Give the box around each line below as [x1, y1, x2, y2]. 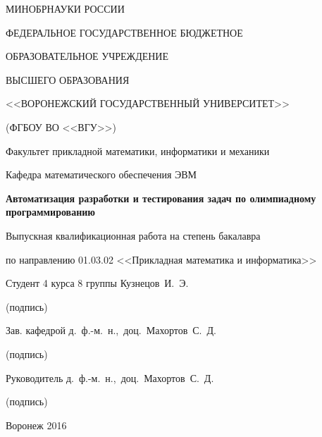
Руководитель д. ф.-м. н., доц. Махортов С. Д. [6, 370, 214, 385]
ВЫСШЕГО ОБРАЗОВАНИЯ [6, 72, 130, 87]
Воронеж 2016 [6, 417, 67, 432]
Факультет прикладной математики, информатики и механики [6, 143, 270, 158]
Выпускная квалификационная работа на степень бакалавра [6, 228, 261, 242]
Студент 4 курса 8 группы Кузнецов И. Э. [6, 276, 189, 290]
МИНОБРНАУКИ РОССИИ [6, 1, 125, 16]
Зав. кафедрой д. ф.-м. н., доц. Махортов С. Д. [6, 323, 216, 338]
